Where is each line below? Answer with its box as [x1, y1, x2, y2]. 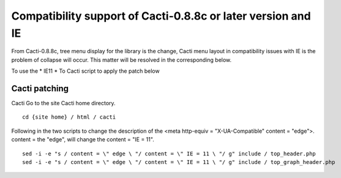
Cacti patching [11, 83, 69, 94]
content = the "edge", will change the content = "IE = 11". [11, 136, 154, 143]
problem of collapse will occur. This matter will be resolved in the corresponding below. [11, 56, 232, 64]
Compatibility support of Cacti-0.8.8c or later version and [11, 9, 312, 23]
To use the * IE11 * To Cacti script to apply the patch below [11, 67, 160, 75]
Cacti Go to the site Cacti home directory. [11, 100, 116, 107]
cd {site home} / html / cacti [22, 114, 116, 121]
